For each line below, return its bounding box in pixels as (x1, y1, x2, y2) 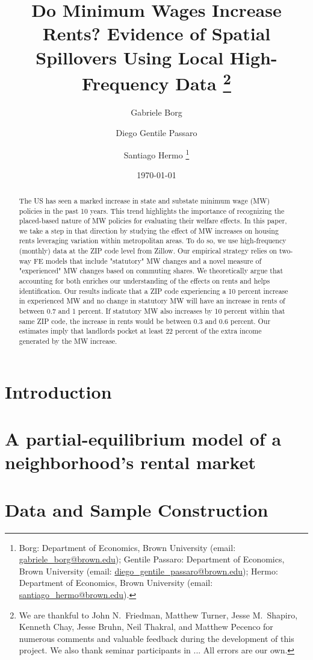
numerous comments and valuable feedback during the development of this (19, 632, 294, 644)
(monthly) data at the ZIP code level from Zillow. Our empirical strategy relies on (19, 246, 277, 256)
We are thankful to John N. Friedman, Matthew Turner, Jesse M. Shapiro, (19, 608, 298, 621)
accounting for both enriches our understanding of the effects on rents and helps (19, 276, 270, 286)
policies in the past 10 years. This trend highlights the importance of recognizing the (19, 205, 285, 216)
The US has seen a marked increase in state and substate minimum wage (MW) (19, 195, 270, 205)
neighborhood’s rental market (5, 450, 256, 475)
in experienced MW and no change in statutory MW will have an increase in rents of (19, 296, 285, 306)
